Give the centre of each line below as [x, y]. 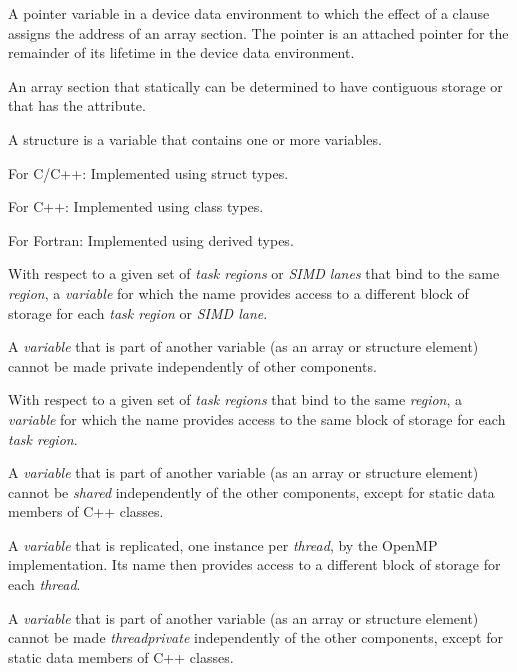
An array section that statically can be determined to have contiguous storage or [255, 85]
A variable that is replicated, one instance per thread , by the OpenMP [223, 544]
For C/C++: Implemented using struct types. [148, 172]
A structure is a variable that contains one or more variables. [195, 138]
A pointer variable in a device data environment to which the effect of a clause [249, 13]
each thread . [44, 584]
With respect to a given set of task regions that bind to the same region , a [235, 399]
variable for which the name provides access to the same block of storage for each [257, 418]
